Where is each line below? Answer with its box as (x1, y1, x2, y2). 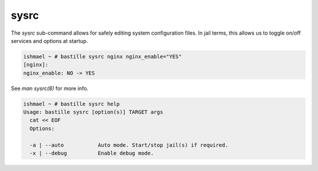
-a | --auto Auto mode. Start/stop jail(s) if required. (29, 142, 228, 148)
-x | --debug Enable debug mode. (29, 150, 154, 157)
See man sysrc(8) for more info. (11, 85, 88, 92)
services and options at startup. (11, 37, 88, 44)
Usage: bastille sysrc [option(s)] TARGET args (23, 109, 163, 116)
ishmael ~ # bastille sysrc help (23, 100, 120, 107)
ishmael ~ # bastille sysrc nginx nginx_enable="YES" (23, 53, 182, 60)
